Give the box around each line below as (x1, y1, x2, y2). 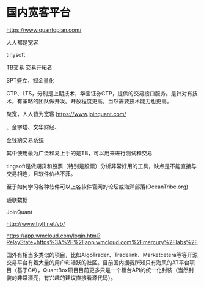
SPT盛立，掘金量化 (6, 76, 54, 84)
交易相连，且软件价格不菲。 (6, 170, 76, 177)
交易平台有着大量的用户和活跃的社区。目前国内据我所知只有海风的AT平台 (6, 258, 190, 266)
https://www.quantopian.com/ (6, 26, 82, 34)
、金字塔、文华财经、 (6, 123, 60, 130)
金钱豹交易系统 (6, 136, 44, 144)
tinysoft (6, 51, 26, 58)
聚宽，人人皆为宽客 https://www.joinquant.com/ (6, 110, 126, 117)
